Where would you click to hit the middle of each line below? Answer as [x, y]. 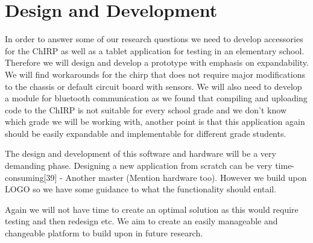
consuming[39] [31, 177]
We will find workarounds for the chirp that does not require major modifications [155, 74]
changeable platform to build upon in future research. [104, 233]
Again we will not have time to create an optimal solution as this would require [152, 209]
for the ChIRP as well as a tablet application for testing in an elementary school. [155, 50]
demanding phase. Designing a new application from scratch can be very [139, 166]
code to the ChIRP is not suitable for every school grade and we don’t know [146, 109]
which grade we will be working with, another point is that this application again [155, 121]
